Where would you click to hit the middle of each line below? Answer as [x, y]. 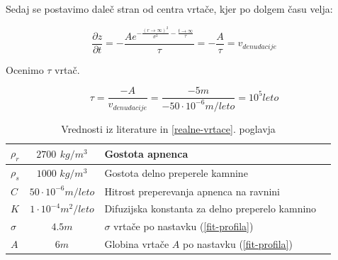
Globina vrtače [137, 244]
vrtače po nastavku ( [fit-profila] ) [184, 226]
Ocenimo [25, 69]
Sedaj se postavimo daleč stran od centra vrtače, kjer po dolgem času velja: [169, 9]
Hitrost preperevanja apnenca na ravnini [192, 191]
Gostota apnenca [146, 153]
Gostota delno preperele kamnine [176, 173]
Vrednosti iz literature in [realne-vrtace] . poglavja [168, 128]
